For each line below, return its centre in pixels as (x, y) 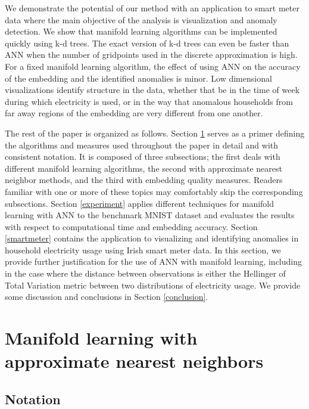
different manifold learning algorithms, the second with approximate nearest (143, 168)
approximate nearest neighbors (134, 361)
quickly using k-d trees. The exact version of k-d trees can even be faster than (147, 43)
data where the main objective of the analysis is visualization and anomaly (141, 19)
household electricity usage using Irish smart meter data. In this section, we (143, 250)
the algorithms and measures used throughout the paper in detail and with (142, 145)
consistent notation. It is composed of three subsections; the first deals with (143, 157)
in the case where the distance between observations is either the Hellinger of (145, 273)
